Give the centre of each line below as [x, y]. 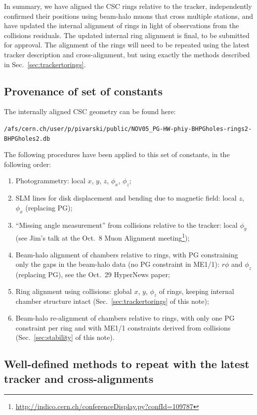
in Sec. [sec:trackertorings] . [45, 64]
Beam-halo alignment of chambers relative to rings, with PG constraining [127, 254]
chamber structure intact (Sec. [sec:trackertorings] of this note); [112, 301]
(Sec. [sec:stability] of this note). [65, 337]
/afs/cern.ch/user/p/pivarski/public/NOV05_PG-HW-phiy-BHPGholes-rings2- [128, 129]
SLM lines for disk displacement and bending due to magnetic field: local [126, 198]
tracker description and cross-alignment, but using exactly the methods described [127, 54]
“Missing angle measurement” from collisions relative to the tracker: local [127, 225]
